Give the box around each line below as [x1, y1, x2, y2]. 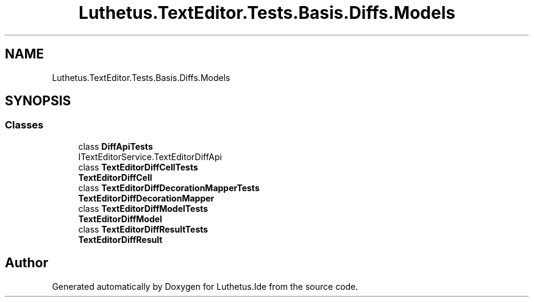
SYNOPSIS [5, 93, 71, 109]
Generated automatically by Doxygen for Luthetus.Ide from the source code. [52, 281, 358, 292]
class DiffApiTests [78, 141, 153, 152]
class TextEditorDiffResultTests [78, 223, 208, 234]
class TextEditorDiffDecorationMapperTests [78, 182, 260, 193]
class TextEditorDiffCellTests [78, 161, 198, 172]
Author [5, 255, 48, 271]
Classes [5, 119, 44, 132]
